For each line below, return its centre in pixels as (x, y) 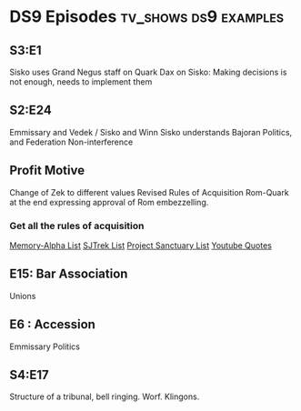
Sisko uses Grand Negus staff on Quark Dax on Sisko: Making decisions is (148, 72)
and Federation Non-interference (71, 142)
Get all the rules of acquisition (77, 226)
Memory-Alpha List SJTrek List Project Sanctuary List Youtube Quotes (141, 245)
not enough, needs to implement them (81, 82)
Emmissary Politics (45, 346)
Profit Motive (47, 170)
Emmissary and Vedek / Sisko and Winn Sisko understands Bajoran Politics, (151, 132)
